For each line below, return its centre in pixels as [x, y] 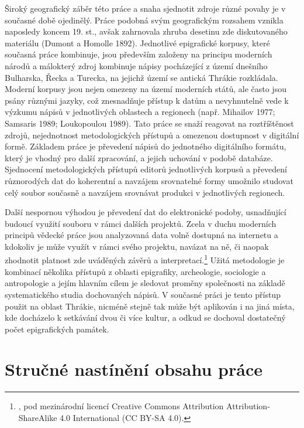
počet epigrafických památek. [57, 329]
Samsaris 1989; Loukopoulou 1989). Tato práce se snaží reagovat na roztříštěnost [149, 123]
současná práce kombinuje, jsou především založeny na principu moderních [139, 54]
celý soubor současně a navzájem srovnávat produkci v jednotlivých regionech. [145, 192]
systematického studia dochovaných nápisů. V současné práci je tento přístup [143, 294]
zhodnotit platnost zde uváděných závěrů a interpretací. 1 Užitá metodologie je [145, 259]
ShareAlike [38, 417]
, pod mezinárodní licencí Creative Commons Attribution [121, 406]
